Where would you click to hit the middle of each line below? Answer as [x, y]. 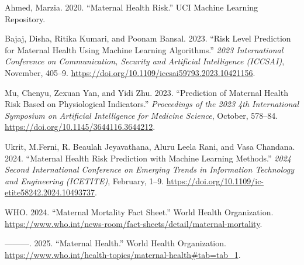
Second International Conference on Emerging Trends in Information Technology [149, 169]
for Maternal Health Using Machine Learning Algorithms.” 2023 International [144, 49]
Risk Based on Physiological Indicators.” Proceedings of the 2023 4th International [152, 104]
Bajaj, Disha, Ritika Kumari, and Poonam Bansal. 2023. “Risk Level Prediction [148, 38]
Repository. [25, 18]
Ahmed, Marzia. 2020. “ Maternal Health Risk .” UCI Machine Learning [132, 7]
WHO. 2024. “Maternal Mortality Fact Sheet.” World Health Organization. [139, 211]
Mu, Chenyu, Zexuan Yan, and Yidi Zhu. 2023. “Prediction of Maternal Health [146, 92]
